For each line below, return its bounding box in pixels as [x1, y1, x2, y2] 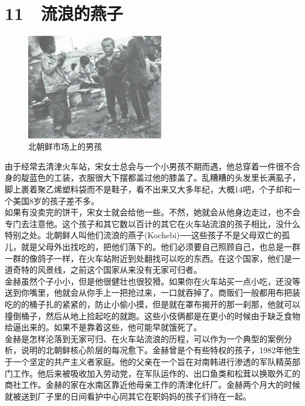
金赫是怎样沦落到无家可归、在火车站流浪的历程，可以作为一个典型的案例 [5, 332, 284, 344]
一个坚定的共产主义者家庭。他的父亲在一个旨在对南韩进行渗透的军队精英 [12, 355, 292, 367]
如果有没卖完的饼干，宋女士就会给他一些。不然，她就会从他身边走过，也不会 [5, 206, 300, 218]
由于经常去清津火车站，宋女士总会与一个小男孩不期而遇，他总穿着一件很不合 [5, 160, 300, 172]
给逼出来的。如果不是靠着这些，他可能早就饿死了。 [5, 321, 202, 333]
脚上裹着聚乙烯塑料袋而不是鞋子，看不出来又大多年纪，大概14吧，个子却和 [5, 183, 292, 195]
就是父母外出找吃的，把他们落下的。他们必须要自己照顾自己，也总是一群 [21, 240, 300, 252]
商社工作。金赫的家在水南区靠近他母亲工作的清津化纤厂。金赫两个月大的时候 [5, 378, 300, 391]
